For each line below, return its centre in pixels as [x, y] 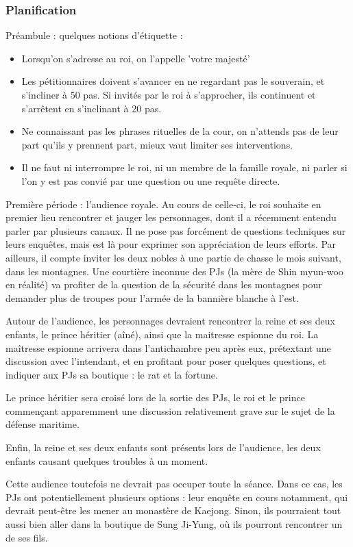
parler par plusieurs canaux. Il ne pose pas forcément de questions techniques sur [176, 230]
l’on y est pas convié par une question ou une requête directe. [151, 180]
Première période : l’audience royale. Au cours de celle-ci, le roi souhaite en [163, 204]
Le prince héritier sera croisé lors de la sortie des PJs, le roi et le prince [155, 397]
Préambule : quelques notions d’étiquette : [94, 35]
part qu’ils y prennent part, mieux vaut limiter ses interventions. [157, 144]
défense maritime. [42, 424]
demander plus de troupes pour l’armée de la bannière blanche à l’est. [152, 297]
